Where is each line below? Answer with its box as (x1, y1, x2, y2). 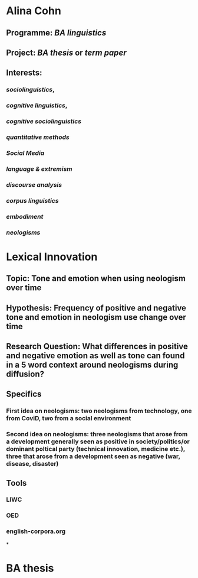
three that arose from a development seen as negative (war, (6, 452, 181, 460)
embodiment (6, 212, 44, 220)
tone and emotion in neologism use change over (6, 312, 187, 322)
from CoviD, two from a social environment (6, 414, 131, 423)
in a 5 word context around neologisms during (6, 359, 179, 370)
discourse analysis (6, 180, 62, 189)
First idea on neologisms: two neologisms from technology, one (6, 407, 192, 415)
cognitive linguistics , (6, 102, 68, 110)
